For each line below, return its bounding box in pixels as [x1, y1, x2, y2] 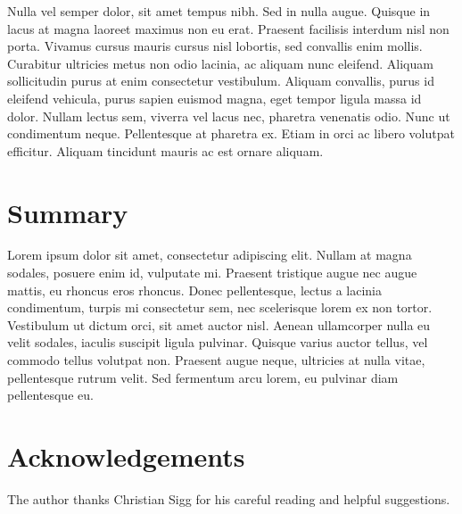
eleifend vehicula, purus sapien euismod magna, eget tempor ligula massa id [7, 88, 422, 107]
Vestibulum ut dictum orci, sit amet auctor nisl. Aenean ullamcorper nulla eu [7, 315, 431, 334]
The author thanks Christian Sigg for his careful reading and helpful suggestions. [7, 489, 450, 508]
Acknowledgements [7, 438, 245, 474]
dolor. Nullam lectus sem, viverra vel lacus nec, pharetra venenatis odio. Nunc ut [7, 106, 450, 125]
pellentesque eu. [7, 385, 94, 404]
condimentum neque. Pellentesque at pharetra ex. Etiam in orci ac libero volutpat [7, 124, 455, 143]
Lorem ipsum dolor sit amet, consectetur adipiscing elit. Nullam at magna [7, 245, 412, 264]
